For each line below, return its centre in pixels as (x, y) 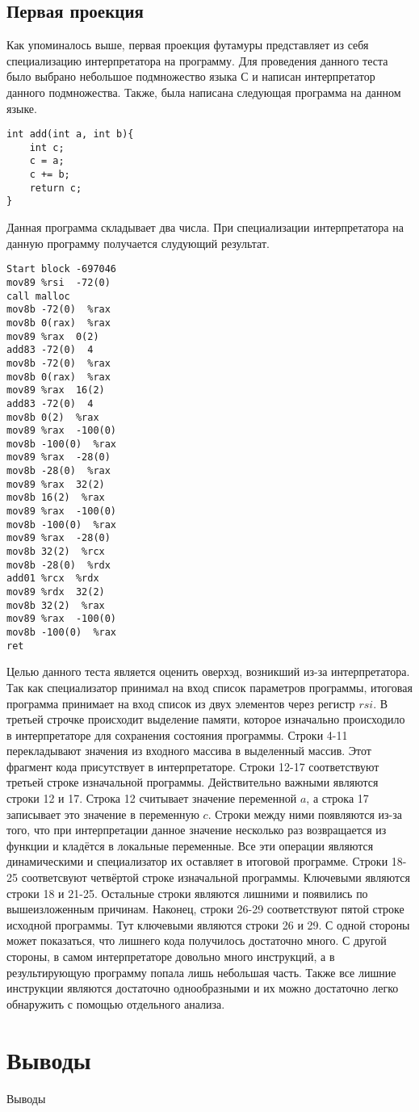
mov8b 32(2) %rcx (56, 552)
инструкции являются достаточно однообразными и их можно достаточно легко (203, 988)
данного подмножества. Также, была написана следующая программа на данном (204, 92)
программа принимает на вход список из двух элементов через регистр (181, 703)
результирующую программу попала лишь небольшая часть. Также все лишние (201, 972)
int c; (47, 147)
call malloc (38, 296)
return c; (56, 188)
